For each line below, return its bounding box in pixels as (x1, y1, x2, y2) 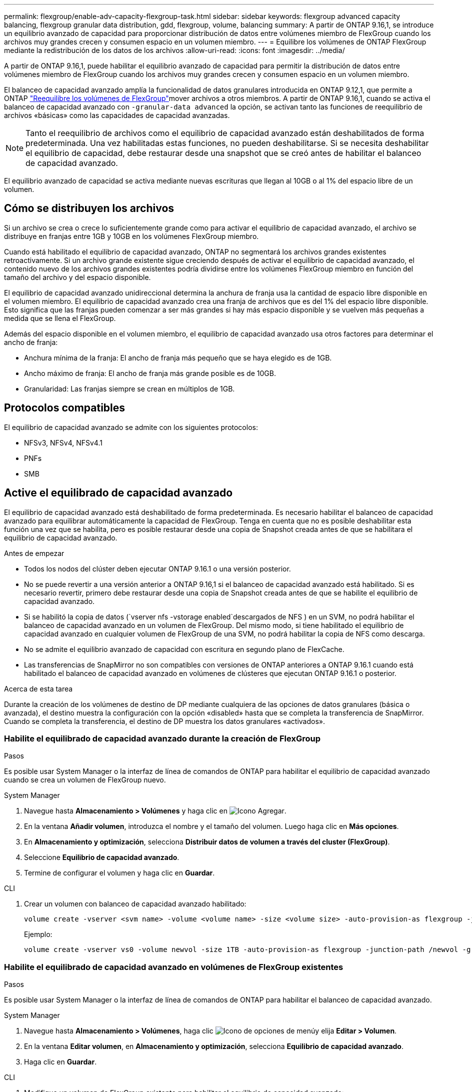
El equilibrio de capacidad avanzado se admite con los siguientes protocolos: (4, 422, 258, 431)
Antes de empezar (4, 548, 64, 557)
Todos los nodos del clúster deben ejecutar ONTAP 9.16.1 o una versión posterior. (24, 564, 291, 573)
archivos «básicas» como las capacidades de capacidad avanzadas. (4, 111, 230, 119)
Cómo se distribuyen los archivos (4, 202, 174, 215)
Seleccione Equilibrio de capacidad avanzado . (24, 853, 179, 862)
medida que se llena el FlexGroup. (4, 313, 116, 322)
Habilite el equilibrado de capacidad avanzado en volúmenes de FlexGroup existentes (4, 961, 343, 972)
